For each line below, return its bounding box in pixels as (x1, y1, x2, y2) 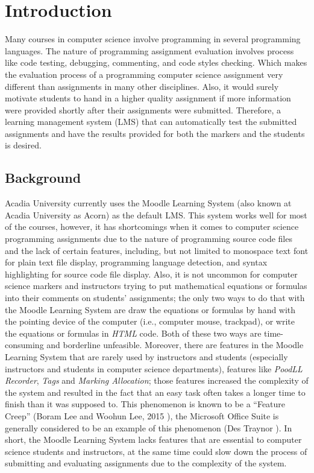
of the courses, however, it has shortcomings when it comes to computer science (5, 220, 299, 233)
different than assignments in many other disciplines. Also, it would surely (5, 80, 279, 92)
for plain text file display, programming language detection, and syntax (5, 256, 268, 268)
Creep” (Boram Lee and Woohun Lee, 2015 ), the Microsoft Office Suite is (5, 409, 279, 422)
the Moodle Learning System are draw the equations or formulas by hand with (5, 303, 296, 316)
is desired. (5, 139, 42, 151)
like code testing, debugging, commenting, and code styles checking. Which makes (5, 56, 307, 69)
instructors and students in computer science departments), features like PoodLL (5, 362, 303, 375)
